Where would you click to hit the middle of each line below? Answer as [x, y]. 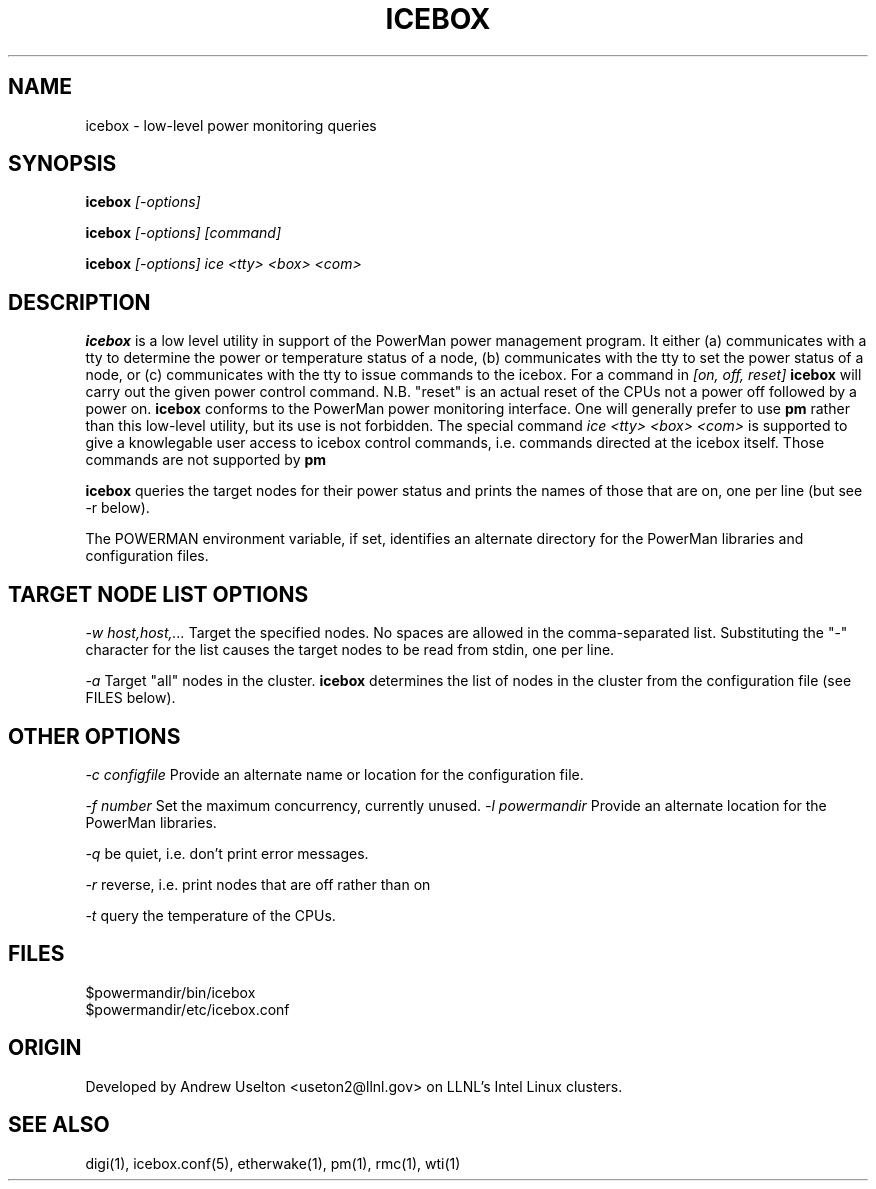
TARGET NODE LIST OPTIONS [158, 594]
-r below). [117, 508]
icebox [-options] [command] [183, 233]
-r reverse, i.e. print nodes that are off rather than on [258, 884]
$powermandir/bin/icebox [170, 992]
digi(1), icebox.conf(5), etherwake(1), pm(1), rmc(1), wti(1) [273, 1163]
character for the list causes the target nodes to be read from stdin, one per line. [350, 650]
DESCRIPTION [79, 302]
